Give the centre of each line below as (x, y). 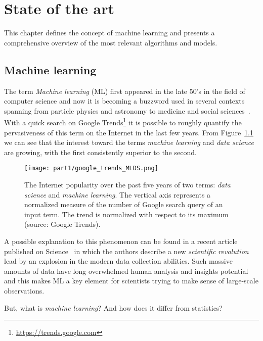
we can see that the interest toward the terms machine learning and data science (129, 142)
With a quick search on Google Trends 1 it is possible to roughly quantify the (123, 121)
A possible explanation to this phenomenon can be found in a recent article (121, 241)
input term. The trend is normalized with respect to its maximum (126, 214)
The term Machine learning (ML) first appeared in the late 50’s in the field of (125, 91)
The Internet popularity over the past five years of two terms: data (128, 184)
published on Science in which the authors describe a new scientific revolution (126, 251)
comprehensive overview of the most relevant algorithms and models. (111, 42)
